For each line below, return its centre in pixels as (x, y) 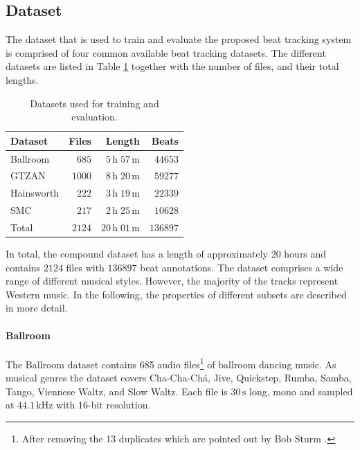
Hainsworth (35, 193)
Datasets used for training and (94, 103)
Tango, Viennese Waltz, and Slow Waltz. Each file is (117, 391)
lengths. (22, 79)
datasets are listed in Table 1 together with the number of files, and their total (172, 66)
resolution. (128, 405)
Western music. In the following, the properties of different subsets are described (176, 294)
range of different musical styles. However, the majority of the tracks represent (172, 281)
